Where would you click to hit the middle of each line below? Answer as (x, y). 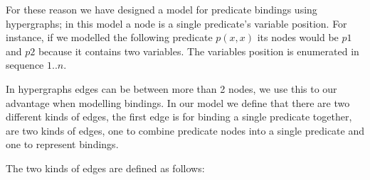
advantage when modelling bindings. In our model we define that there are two (178, 102)
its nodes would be (298, 37)
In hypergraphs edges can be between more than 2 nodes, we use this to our (171, 88)
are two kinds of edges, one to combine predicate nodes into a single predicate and (185, 130)
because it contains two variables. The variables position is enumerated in (199, 51)
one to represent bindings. (62, 144)
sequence (25, 65)
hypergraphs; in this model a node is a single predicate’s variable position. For (176, 23)
